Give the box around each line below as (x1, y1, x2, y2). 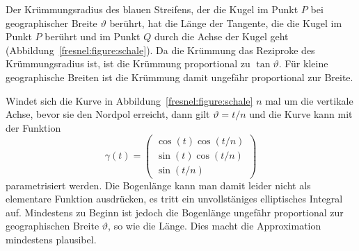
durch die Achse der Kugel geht (154, 29, 289, 44)
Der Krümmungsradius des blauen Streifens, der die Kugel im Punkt (6, 2, 298, 16)
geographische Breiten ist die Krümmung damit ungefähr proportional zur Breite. (6, 69, 353, 84)
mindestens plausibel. (6, 232, 97, 246)
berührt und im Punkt (45, 29, 141, 44)
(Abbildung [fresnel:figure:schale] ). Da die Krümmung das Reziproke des (6, 42, 315, 57)
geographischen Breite (6, 218, 99, 233)
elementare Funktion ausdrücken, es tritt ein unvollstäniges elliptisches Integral (6, 191, 343, 206)
